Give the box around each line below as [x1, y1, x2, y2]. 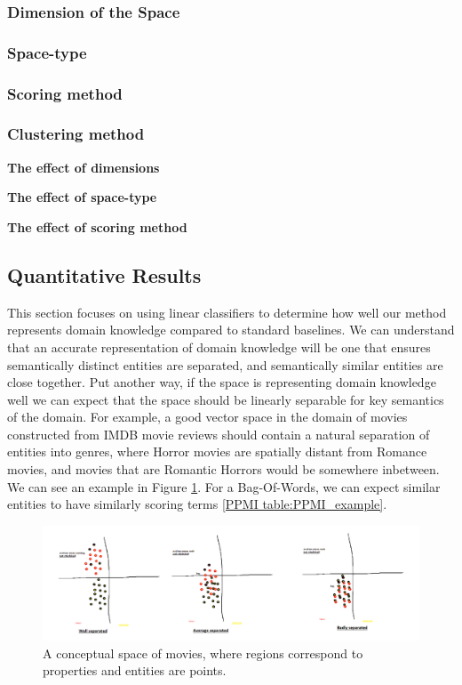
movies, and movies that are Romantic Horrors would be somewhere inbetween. [7, 460, 440, 479]
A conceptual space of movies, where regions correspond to [43, 643, 363, 662]
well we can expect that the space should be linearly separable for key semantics [7, 390, 444, 408]
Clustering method [7, 123, 145, 145]
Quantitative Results [7, 261, 202, 288]
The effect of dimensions [7, 157, 160, 176]
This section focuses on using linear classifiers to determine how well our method [7, 302, 447, 321]
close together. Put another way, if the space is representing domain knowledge [7, 373, 436, 391]
